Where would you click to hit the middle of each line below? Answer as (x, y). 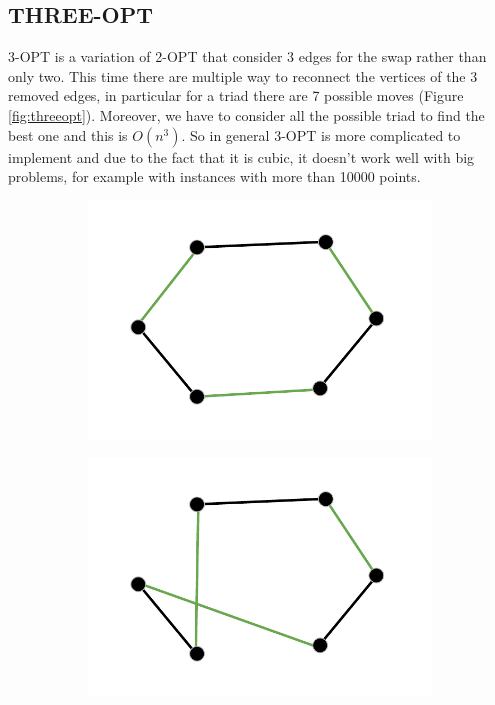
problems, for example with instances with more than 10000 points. (214, 176)
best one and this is (68, 134)
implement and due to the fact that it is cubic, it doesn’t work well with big (241, 156)
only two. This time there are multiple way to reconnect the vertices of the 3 (243, 75)
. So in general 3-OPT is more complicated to (321, 134)
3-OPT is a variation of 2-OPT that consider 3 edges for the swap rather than (247, 56)
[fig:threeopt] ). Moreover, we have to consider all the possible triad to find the (246, 114)
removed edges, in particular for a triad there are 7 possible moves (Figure (236, 95)
